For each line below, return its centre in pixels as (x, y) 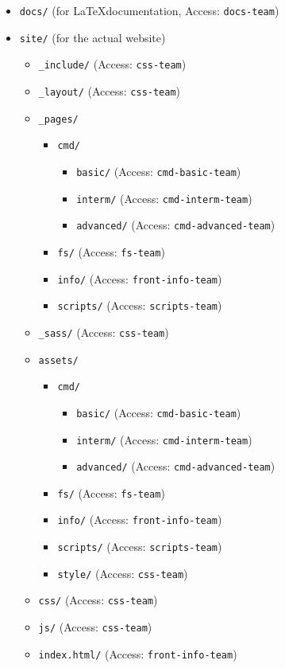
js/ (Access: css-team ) (95, 627)
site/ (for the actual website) (92, 37)
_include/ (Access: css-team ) (112, 64)
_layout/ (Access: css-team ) (110, 90)
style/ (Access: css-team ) (123, 573)
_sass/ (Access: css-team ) (104, 332)
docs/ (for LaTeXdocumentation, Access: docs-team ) (149, 10)
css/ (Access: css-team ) (98, 600)
